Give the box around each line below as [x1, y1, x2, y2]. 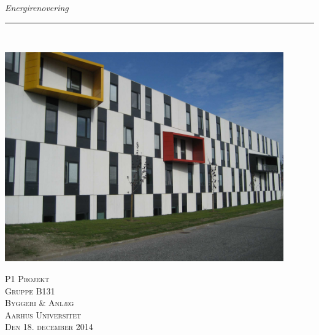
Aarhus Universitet [5, 308, 82, 321]
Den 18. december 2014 [5, 320, 93, 333]
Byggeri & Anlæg [5, 296, 74, 309]
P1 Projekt [5, 272, 50, 285]
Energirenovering [5, 1, 69, 14]
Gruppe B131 [5, 284, 55, 297]
